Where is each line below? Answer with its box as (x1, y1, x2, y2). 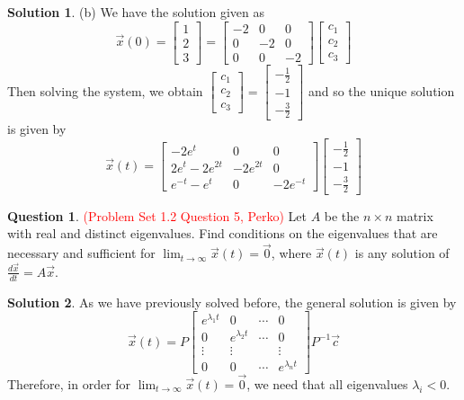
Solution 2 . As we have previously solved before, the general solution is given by (7, 292, 457, 311)
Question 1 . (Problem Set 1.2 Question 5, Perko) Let (7, 206, 307, 225)
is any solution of (354, 244, 450, 262)
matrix (396, 206, 433, 225)
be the (324, 206, 360, 225)
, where (271, 244, 312, 262)
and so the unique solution (308, 81, 455, 100)
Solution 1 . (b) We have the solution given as (7, 3, 264, 21)
